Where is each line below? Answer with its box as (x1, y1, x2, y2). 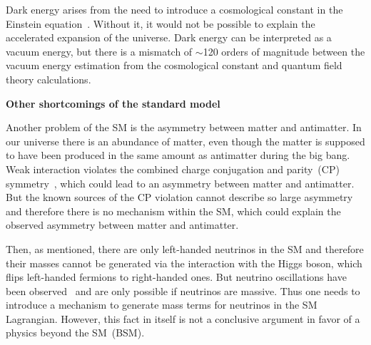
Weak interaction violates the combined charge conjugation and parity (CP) (6, 161, 340, 176)
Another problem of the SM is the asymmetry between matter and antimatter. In (6, 120, 362, 135)
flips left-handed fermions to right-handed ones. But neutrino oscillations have (6, 269, 347, 284)
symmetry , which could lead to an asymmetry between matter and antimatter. (6, 175, 355, 190)
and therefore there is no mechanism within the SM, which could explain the (6, 203, 341, 218)
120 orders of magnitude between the (203, 43, 365, 58)
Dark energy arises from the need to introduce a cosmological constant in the (6, 2, 343, 16)
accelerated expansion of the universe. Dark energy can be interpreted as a (6, 30, 332, 45)
